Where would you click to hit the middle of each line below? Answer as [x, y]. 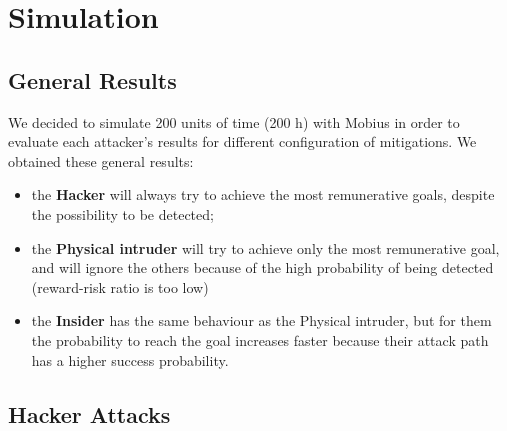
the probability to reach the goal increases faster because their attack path [260, 339]
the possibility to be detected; [122, 213]
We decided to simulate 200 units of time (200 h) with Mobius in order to [234, 121]
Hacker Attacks [89, 413]
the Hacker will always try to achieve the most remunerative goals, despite [263, 194]
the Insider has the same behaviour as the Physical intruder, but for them [261, 320]
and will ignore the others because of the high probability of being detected [262, 267]
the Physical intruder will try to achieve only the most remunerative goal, [265, 247]
